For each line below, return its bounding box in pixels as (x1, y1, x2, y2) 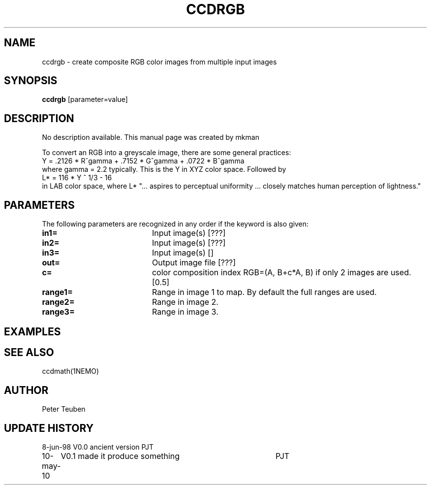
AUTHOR (4, 384, 49, 396)
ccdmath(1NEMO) (42, 367, 99, 376)
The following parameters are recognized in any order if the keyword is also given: (42, 220, 309, 228)
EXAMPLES (4, 325, 61, 338)
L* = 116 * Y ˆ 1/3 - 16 (42, 173, 112, 182)
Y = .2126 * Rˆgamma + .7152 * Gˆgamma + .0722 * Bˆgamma (42, 157, 245, 165)
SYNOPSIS (4, 74, 58, 87)
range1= (42, 287, 73, 297)
